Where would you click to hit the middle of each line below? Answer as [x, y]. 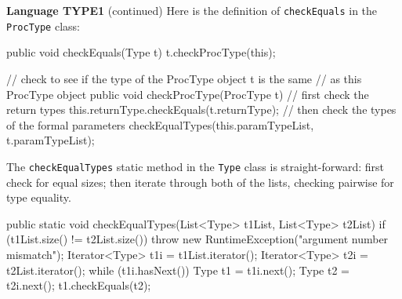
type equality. [39, 197]
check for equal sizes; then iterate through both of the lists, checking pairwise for [200, 182]
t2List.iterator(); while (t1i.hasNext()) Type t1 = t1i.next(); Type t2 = [178, 270]
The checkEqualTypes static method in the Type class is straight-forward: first [195, 166]
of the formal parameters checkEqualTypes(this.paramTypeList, [160, 124]
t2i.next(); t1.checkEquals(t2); [79, 285]
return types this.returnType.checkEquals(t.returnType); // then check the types [201, 109]
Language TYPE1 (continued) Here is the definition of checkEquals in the [192, 10]
